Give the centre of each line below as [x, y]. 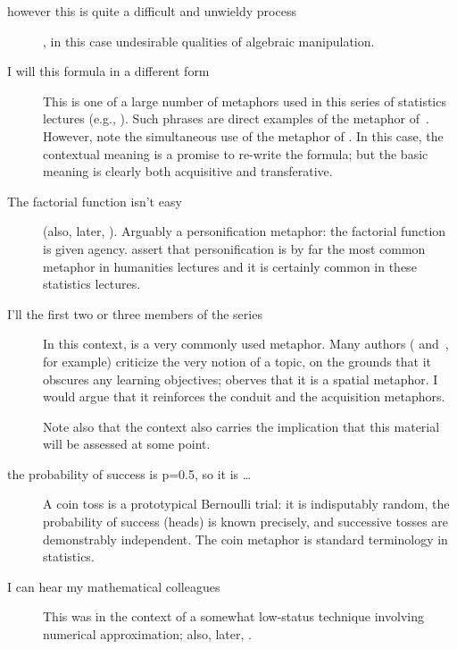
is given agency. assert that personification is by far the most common [234, 248]
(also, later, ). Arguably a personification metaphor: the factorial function [245, 231]
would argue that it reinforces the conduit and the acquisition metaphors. [244, 396]
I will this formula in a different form [108, 71]
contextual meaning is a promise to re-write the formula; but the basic [236, 153]
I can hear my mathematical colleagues [114, 586]
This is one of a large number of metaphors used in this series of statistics [245, 101]
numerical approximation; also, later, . [147, 634]
